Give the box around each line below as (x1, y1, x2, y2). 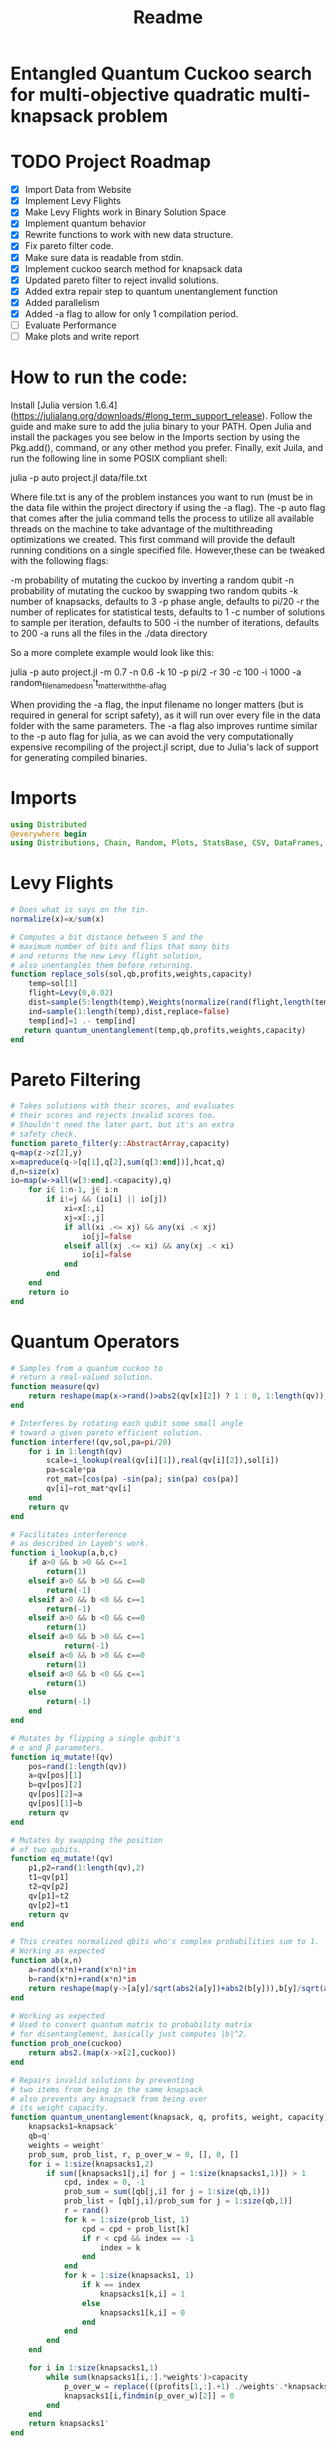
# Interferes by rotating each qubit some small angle (10, 1418, 244, 1428)
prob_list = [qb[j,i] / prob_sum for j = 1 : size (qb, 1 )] (63, 2196, 293, 2206)
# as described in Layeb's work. (10, 1539, 150, 1549)
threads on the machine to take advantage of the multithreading (10, 522, 273, 535)
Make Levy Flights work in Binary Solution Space (24, 206, 227, 218)
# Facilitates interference (10, 1529, 128, 1540)
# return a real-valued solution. (10, 1372, 155, 1383)
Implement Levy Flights (24, 195, 122, 207)
